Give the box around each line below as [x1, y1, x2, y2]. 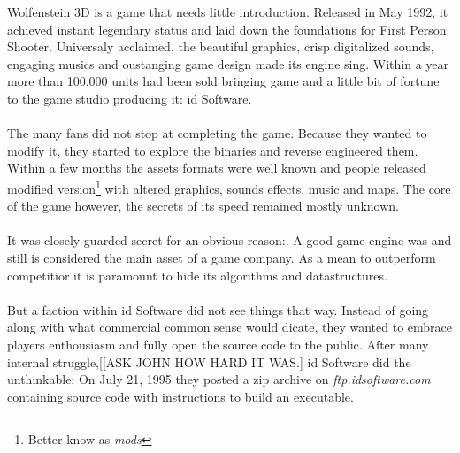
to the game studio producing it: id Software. [7, 88, 252, 107]
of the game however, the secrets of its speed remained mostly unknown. [7, 196, 400, 215]
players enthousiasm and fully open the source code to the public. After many [7, 334, 429, 353]
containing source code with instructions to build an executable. [7, 387, 354, 405]
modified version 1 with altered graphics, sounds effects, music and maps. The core [7, 176, 451, 197]
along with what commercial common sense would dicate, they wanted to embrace [7, 318, 452, 336]
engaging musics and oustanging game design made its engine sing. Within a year [7, 54, 449, 73]
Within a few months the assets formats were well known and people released [7, 158, 426, 177]
